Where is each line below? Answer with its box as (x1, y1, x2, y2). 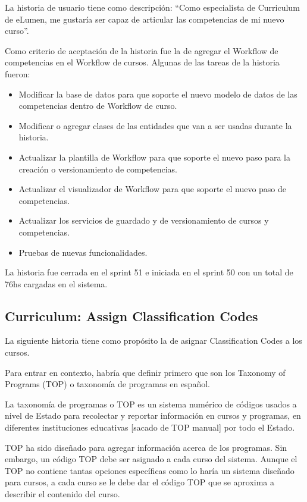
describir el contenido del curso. (5, 488, 120, 500)
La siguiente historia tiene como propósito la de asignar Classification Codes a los (5, 334, 302, 347)
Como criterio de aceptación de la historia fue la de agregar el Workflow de (5, 44, 278, 57)
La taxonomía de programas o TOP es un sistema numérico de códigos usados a (5, 397, 297, 410)
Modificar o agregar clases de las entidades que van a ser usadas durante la (18, 119, 292, 131)
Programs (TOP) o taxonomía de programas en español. (5, 378, 210, 390)
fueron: (5, 67, 30, 80)
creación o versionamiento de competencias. (18, 162, 177, 175)
